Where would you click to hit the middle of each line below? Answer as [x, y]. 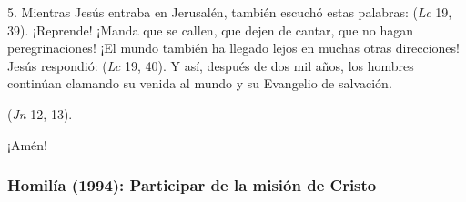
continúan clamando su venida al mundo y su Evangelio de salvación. [200, 83]
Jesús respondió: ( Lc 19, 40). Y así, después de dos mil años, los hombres [211, 65]
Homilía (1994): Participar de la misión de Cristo [192, 185]
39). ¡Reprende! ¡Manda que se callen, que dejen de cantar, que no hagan [211, 30]
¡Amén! [27, 144]
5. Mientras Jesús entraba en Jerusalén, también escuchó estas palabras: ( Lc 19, [230, 12]
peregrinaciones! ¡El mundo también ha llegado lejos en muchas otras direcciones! [233, 48]
